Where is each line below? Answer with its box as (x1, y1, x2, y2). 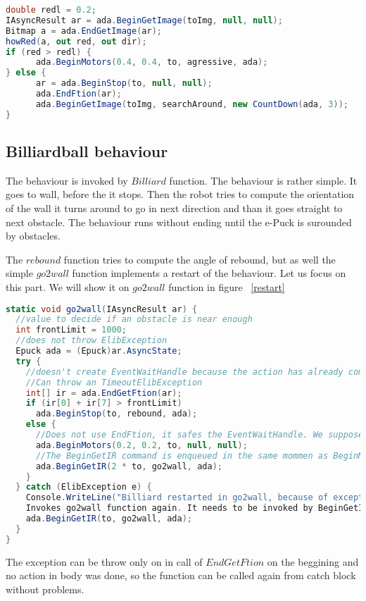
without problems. (6, 581, 84, 596)
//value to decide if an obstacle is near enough (15, 314, 253, 325)
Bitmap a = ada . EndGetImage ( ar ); (6, 25, 162, 36)
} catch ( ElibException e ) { (15, 482, 152, 492)
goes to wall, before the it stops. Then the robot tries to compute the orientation (6, 187, 355, 202)
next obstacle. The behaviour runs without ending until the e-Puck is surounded (6, 214, 352, 229)
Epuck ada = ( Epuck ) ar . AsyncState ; (15, 346, 182, 357)
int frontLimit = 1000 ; (15, 325, 127, 335)
